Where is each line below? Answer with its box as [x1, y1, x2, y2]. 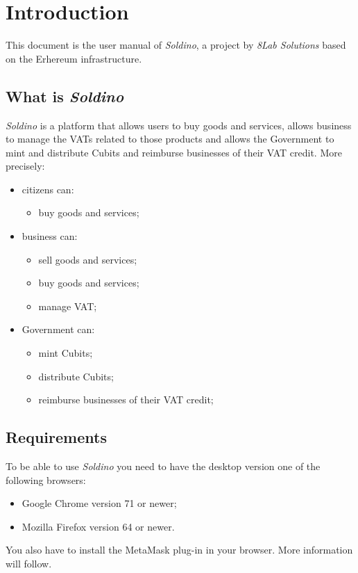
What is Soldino [6, 85, 124, 106]
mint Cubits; [38, 346, 93, 360]
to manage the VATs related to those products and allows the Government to [6, 131, 334, 146]
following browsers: [6, 472, 86, 487]
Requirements [6, 426, 107, 448]
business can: [22, 229, 78, 243]
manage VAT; [38, 298, 97, 313]
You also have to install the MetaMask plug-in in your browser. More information [6, 542, 353, 557]
